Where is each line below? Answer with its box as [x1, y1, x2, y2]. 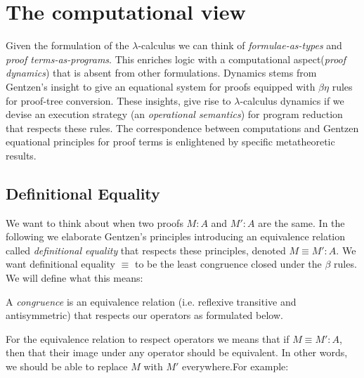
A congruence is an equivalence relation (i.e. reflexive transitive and [6, 294, 297, 308]
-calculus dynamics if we [240, 93, 344, 107]
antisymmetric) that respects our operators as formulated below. [6, 308, 283, 322]
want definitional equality [6, 256, 115, 271]
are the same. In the [258, 215, 345, 230]
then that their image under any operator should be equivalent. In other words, [6, 345, 348, 360]
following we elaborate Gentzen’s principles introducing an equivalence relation [6, 229, 346, 244]
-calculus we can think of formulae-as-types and [138, 38, 342, 53]
